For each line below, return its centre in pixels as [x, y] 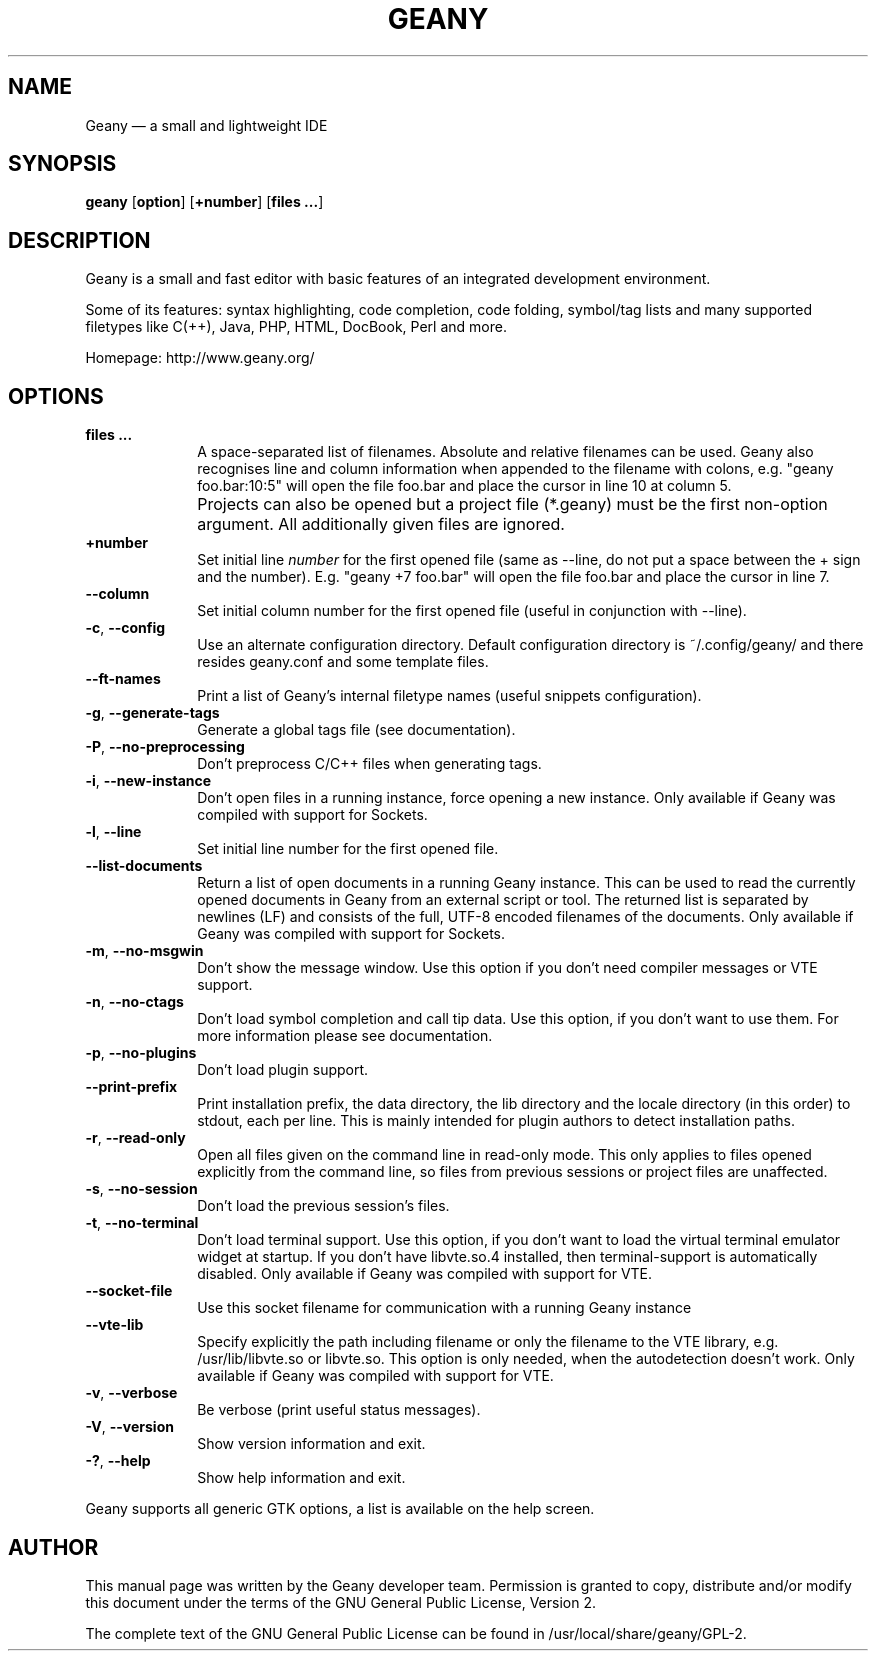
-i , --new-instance [148, 781]
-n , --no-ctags [134, 1002]
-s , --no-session [141, 1189]
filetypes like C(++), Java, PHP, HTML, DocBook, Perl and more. [296, 327]
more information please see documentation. [345, 1036]
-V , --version [129, 1427]
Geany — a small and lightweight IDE [206, 125]
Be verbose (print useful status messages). [339, 1410]
